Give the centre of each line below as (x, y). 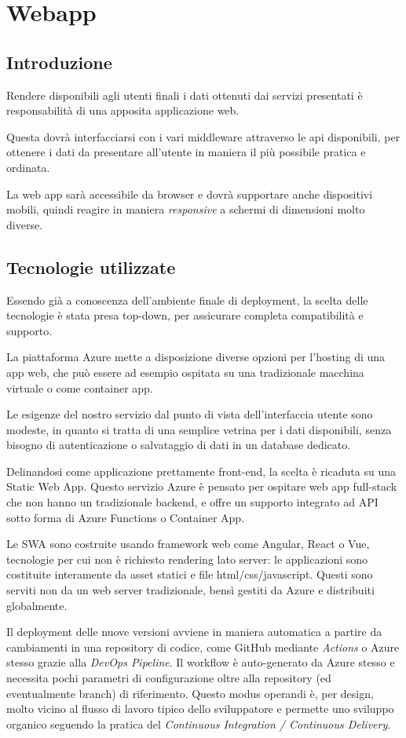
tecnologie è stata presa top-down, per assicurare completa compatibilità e (185, 315)
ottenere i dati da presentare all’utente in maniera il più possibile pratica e (186, 152)
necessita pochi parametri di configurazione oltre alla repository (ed (169, 678)
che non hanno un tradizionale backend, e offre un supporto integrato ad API (192, 502)
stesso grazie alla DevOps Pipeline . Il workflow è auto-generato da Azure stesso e (201, 662)
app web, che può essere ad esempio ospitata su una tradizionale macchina (185, 372)
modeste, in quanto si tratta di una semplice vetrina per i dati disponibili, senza (199, 429)
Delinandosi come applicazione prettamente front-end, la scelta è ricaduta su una (201, 471)
